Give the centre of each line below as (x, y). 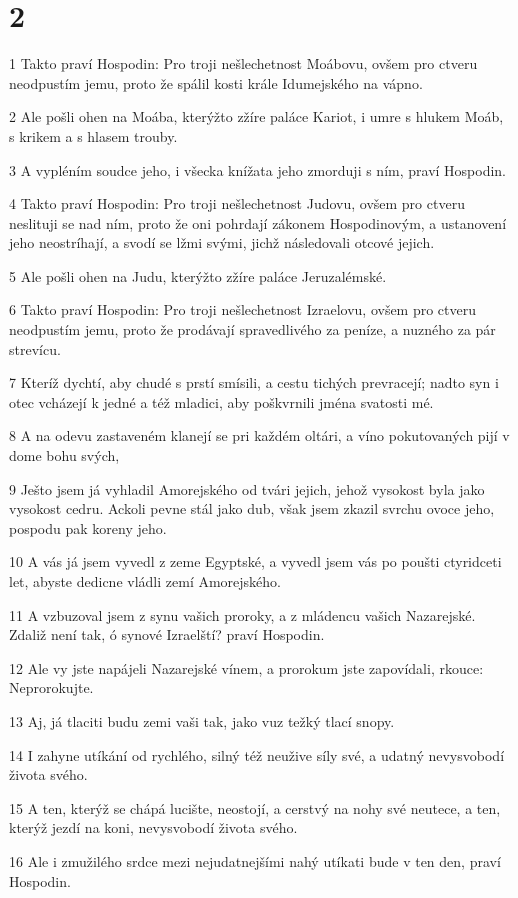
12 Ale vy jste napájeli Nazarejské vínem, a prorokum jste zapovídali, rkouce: (246, 667)
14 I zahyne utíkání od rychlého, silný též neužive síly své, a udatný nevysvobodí (257, 754)
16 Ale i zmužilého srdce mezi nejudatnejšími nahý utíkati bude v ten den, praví (255, 860)
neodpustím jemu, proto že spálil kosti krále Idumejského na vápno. (216, 82)
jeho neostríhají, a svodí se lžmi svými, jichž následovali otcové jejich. (222, 242)
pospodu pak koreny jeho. (88, 527)
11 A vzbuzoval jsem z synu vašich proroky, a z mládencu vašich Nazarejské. (242, 614)
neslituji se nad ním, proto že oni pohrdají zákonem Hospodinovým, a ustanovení (258, 222)
